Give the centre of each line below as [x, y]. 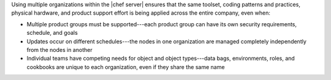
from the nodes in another [59, 49]
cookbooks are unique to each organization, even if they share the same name [126, 67]
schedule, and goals [52, 33]
